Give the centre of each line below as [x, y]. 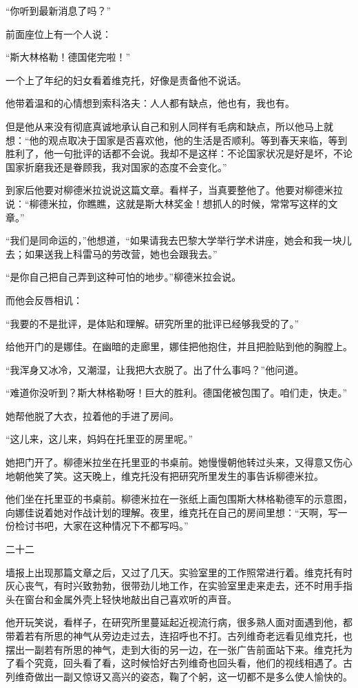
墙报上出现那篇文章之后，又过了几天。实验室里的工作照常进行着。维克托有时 [179, 572]
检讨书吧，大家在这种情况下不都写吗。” [102, 526]
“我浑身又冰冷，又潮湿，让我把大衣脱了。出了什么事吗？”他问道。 [155, 369]
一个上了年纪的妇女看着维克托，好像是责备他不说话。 [126, 80]
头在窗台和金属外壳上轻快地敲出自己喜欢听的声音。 [121, 599]
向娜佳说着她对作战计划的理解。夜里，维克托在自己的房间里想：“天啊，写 [172, 512]
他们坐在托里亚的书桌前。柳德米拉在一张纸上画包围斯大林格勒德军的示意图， [179, 499]
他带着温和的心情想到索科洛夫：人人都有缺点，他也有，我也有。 [150, 103]
